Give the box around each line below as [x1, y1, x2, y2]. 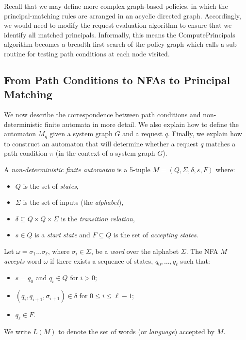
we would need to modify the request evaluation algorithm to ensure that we [4, 20, 232, 30]
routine [4, 48, 25, 58]
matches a [206, 138, 236, 148]
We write [4, 326, 31, 336]
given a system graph [49, 128, 113, 139]
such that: [180, 255, 210, 266]
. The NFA [186, 246, 218, 256]
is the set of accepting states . [113, 230, 198, 240]
